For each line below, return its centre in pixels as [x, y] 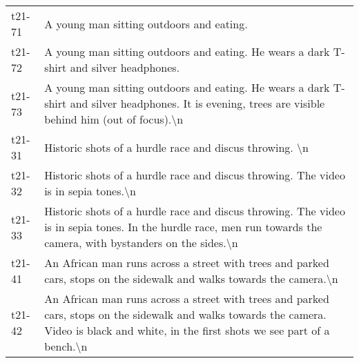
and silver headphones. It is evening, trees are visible [197, 103]
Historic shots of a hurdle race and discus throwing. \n [177, 147]
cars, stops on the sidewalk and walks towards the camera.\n [191, 278]
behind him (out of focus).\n [114, 119]
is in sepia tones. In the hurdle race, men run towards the [183, 227]
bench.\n [66, 346]
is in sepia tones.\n [90, 191]
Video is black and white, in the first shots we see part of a [187, 330]
